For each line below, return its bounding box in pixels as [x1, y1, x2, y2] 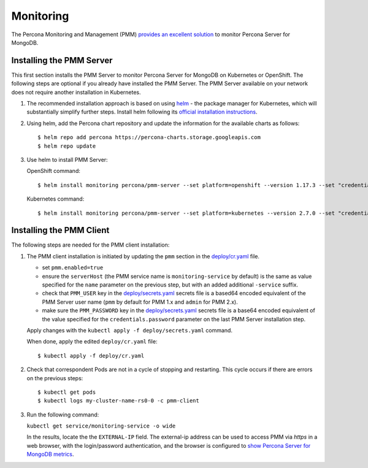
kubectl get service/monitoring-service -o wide [26, 423, 176, 429]
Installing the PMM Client [11, 225, 110, 236]
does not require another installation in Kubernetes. [11, 88, 141, 96]
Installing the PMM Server [11, 55, 113, 66]
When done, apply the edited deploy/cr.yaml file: [26, 338, 158, 345]
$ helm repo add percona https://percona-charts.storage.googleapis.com [37, 134, 261, 141]
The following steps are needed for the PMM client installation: [11, 241, 170, 248]
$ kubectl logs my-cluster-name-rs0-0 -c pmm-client [37, 397, 199, 404]
